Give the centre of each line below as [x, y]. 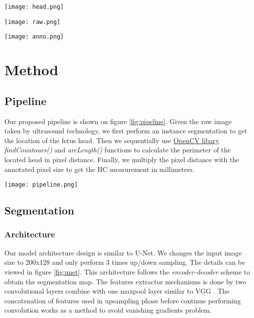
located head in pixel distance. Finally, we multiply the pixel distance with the [122, 159]
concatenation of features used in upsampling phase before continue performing [123, 300]
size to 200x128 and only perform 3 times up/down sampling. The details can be [125, 262]
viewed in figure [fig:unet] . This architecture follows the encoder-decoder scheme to [127, 271]
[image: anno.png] [34, 37]
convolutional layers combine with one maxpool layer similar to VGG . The [117, 291]
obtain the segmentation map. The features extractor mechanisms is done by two [125, 281]
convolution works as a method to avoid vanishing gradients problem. [108, 310]
